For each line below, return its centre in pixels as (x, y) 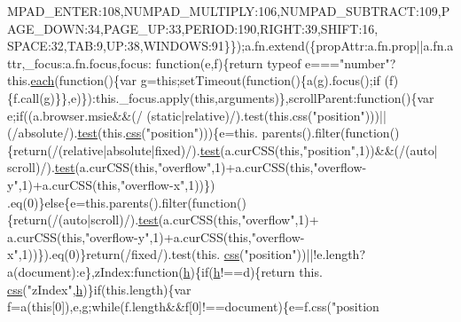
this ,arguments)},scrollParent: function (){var (314, 97)
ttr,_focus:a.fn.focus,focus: (79, 63)
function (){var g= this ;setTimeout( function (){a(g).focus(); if (219, 80)
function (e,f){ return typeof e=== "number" (273, 63)
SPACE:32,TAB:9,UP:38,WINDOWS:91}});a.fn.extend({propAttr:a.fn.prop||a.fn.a (230, 46)
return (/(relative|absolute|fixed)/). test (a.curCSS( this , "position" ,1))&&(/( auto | (226, 149)
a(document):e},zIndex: (71, 271)
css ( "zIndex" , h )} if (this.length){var (99, 289)
